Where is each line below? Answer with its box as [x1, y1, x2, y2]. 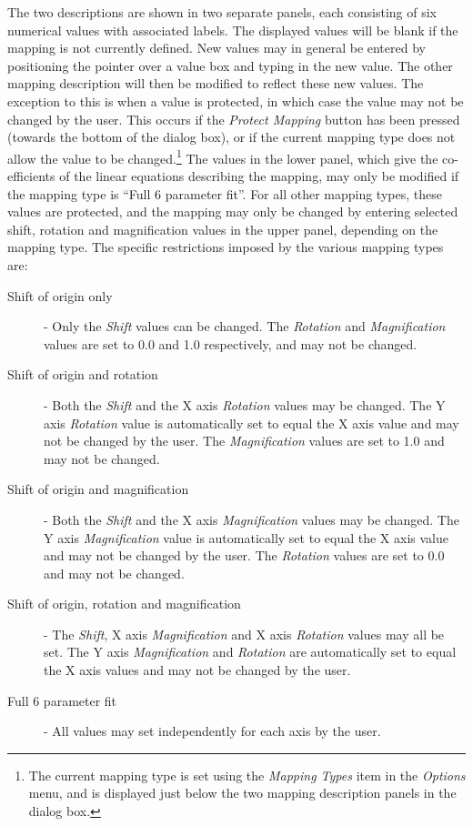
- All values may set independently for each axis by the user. [44, 721, 381, 740]
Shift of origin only [7, 286, 113, 305]
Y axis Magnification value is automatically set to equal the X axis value [44, 528, 448, 547]
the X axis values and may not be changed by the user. [44, 660, 351, 680]
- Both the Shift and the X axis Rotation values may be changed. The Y [44, 395, 446, 414]
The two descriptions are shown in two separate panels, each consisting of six [7, 3, 438, 21]
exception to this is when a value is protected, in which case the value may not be [7, 91, 464, 110]
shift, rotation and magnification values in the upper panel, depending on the [7, 219, 438, 238]
